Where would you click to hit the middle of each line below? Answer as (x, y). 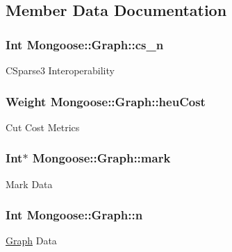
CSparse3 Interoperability (60, 70)
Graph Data (31, 241)
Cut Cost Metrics (43, 127)
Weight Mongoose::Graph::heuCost (106, 101)
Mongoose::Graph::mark (101, 158)
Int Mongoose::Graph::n (74, 215)
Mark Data (29, 184)
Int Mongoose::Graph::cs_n (85, 44)
